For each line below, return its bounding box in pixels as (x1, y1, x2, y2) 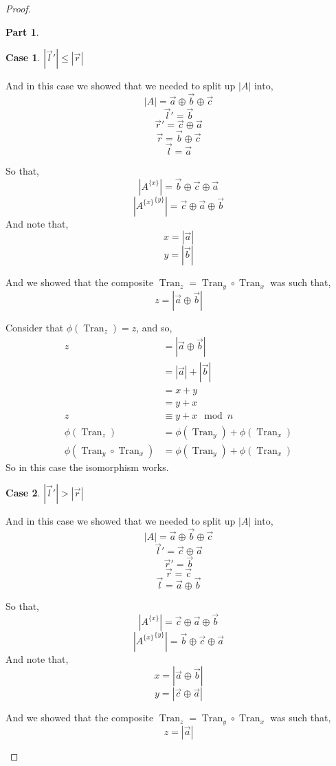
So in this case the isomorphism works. (5, 459, 169, 474)
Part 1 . (5, 24, 39, 39)
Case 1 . (5, 50, 41, 65)
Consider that (5, 320, 64, 334)
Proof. (5, 1, 31, 15)
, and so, (136, 320, 172, 334)
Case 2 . (5, 485, 41, 500)
